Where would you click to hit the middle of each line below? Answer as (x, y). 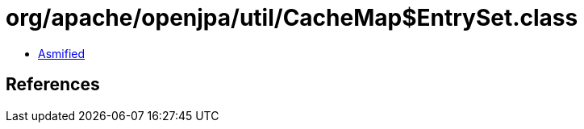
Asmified (62, 53)
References (53, 85)
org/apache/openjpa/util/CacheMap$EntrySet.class (292, 18)
